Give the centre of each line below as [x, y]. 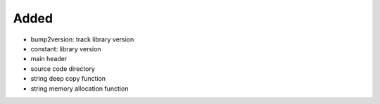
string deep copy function [68, 79]
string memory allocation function [80, 89]
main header [49, 59]
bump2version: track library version [82, 39]
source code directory [63, 69]
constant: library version [66, 48]
